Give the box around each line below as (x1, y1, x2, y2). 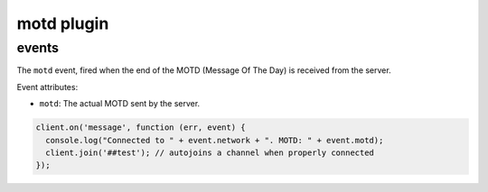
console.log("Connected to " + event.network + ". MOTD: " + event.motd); (45, 135, 384, 145)
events (16, 40, 59, 56)
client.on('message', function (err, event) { (35, 123, 246, 133)
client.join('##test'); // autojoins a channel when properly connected (45, 147, 375, 158)
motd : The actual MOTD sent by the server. (39, 98, 201, 109)
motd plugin (16, 14, 109, 33)
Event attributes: (16, 81, 79, 92)
